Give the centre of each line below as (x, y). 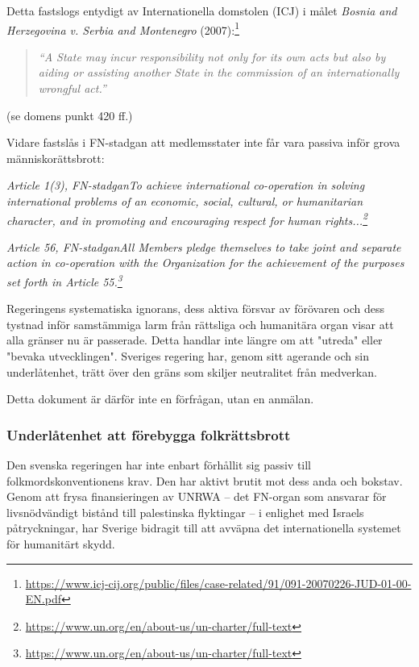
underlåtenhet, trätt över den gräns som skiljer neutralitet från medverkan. (192, 371)
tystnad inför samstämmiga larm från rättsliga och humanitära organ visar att (200, 324)
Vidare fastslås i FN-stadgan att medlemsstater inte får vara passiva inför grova (203, 142)
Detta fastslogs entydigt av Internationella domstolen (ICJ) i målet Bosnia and (202, 10)
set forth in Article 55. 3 (64, 280)
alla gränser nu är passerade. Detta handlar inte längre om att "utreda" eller (195, 340)
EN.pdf (43, 599)
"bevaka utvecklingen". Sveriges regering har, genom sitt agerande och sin (188, 356)
